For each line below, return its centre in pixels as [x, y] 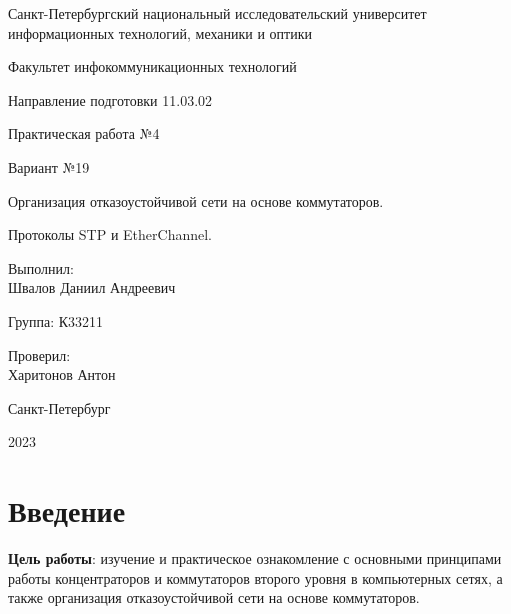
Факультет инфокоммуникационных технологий [152, 66]
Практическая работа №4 [84, 133]
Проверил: [39, 354]
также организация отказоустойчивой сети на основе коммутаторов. [214, 597]
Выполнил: [41, 267]
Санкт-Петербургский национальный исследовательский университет [217, 13]
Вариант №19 [49, 166]
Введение [67, 510]
